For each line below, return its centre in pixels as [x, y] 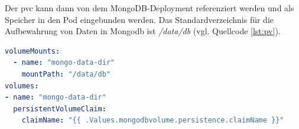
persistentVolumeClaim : [60, 109]
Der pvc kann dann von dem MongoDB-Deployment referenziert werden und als [149, 8]
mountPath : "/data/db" [66, 74]
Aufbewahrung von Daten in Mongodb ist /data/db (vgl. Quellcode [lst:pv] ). [143, 31]
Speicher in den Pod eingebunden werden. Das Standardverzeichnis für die [139, 19]
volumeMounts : [32, 51]
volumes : [22, 86]
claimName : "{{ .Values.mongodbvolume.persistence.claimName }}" [153, 120]
